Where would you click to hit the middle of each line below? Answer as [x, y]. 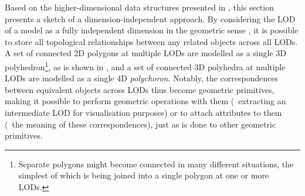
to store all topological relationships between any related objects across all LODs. [151, 41]
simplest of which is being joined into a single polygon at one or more [144, 175]
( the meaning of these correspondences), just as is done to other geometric [140, 124]
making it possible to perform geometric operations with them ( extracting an [145, 101]
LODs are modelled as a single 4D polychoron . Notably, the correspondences [142, 78]
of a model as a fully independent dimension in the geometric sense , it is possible [152, 30]
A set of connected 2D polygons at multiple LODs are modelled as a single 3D [145, 53]
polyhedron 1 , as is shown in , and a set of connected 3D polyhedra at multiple [145, 66]
